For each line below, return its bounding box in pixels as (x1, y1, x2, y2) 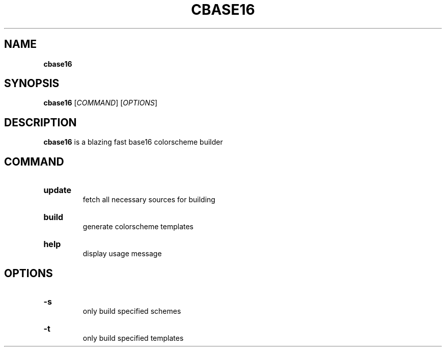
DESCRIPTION (4, 116, 77, 129)
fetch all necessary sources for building (82, 195, 215, 204)
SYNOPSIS (4, 77, 60, 90)
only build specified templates (82, 333, 184, 342)
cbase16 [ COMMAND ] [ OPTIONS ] (43, 98, 158, 107)
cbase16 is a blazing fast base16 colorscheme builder (43, 138, 223, 147)
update (43, 185, 72, 196)
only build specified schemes (82, 306, 181, 315)
